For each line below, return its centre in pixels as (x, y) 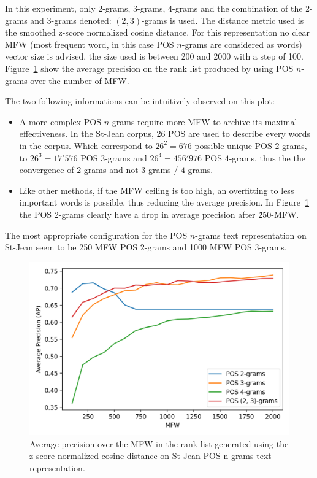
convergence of (47, 170)
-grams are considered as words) (242, 44)
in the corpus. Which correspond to (86, 145)
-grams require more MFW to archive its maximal (203, 121)
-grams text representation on (251, 235)
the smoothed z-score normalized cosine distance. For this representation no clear (158, 32)
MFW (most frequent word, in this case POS (90, 44)
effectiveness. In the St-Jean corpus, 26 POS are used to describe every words (165, 133)
